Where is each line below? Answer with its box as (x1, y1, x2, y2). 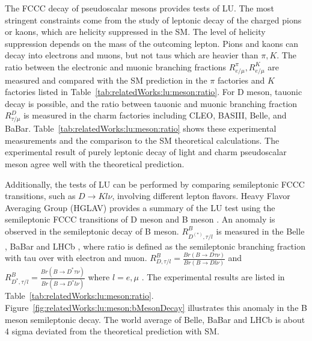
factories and (217, 73, 265, 86)
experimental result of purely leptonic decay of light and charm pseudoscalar (5, 146, 287, 158)
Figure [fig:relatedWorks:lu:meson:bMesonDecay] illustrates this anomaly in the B (5, 301, 307, 313)
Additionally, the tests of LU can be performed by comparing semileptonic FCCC (5, 177, 305, 190)
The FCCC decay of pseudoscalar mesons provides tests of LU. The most (5, 2, 274, 14)
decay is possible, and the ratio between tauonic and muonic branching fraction (5, 97, 298, 109)
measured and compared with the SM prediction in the (5, 73, 207, 86)
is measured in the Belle (216, 224, 305, 237)
